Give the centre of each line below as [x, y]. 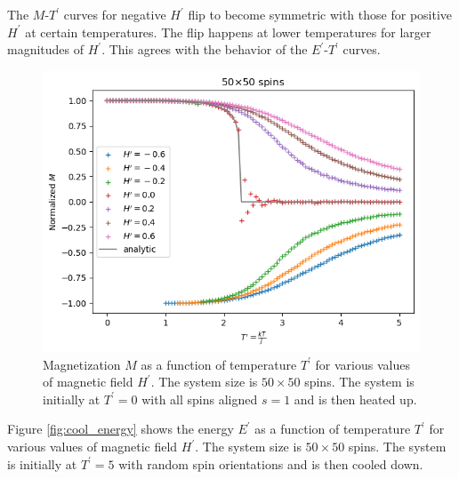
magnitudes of [46, 49]
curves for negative [115, 14]
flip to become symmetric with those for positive [320, 14]
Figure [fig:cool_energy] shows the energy [121, 429]
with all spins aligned [200, 399]
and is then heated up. [355, 399]
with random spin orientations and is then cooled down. [271, 463]
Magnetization [82, 364]
